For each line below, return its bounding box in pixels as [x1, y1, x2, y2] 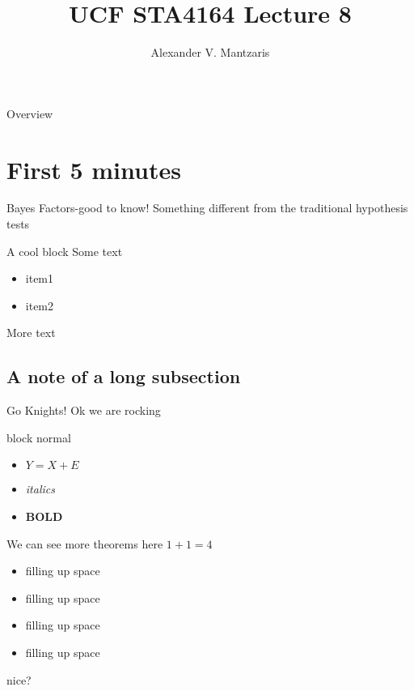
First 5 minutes [6, 152, 181, 186]
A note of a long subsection [6, 364, 241, 389]
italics [25, 480, 55, 497]
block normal [6, 429, 71, 446]
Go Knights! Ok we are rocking [6, 402, 161, 419]
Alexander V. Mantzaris [150, 44, 270, 61]
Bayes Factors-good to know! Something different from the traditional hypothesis [6, 199, 408, 216]
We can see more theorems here [6, 535, 163, 552]
